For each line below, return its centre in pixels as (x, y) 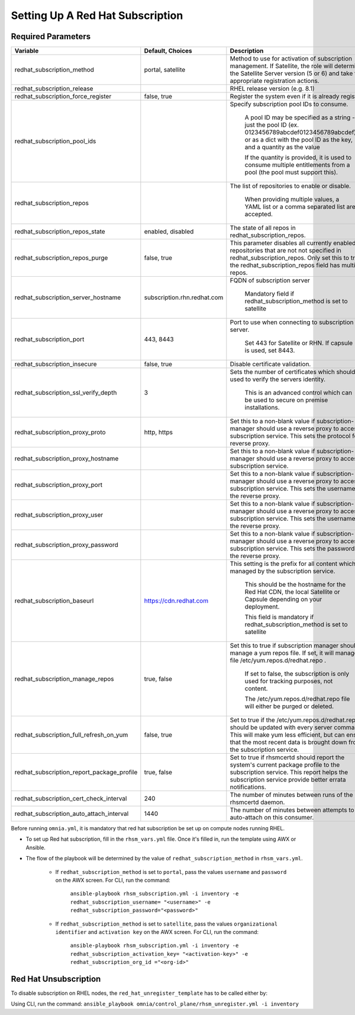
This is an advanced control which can (298, 393)
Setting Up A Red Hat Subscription (97, 15)
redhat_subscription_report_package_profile (76, 772)
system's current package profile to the (285, 765)
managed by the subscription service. (283, 571)
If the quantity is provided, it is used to (298, 158)
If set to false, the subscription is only (297, 674)
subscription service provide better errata (288, 780)
